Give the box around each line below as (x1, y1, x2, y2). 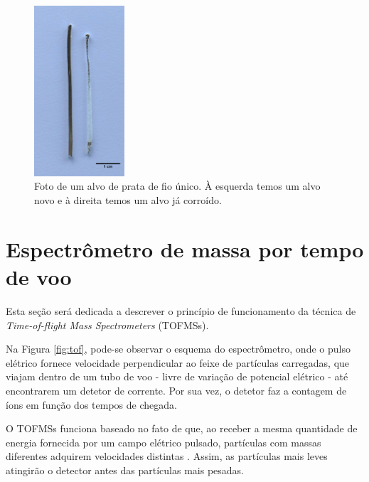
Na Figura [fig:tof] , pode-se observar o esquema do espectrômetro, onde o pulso (6, 341, 351, 356)
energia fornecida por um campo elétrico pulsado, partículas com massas (6, 434, 321, 449)
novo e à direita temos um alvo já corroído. (34, 193, 222, 208)
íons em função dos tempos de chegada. (6, 397, 177, 412)
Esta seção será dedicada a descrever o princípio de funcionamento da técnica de (6, 303, 356, 318)
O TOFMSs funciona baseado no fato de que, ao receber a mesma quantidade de (6, 421, 358, 436)
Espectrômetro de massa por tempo (6, 234, 364, 263)
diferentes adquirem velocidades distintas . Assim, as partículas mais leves (6, 449, 328, 464)
